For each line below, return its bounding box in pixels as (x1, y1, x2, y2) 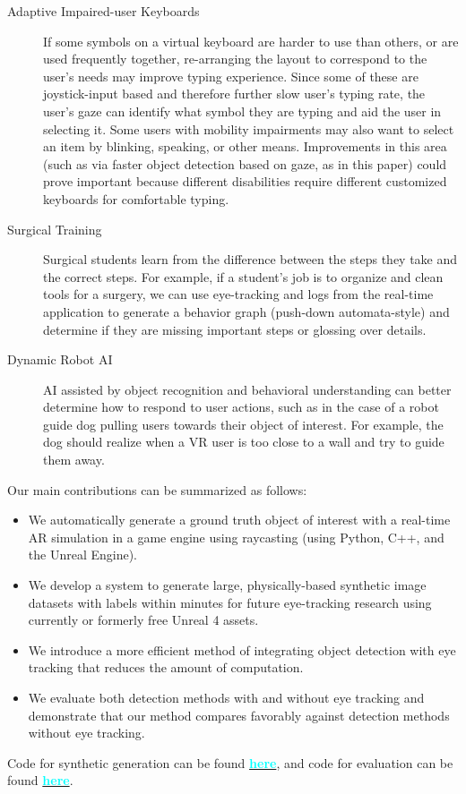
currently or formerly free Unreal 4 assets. (28, 610, 259, 629)
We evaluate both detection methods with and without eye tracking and (28, 688, 425, 706)
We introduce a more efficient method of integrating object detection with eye (28, 640, 456, 659)
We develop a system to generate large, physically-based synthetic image (28, 576, 427, 594)
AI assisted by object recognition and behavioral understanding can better (43, 380, 452, 398)
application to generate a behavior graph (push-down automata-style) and (43, 302, 450, 320)
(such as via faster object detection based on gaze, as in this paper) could (43, 154, 447, 173)
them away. (43, 450, 105, 469)
